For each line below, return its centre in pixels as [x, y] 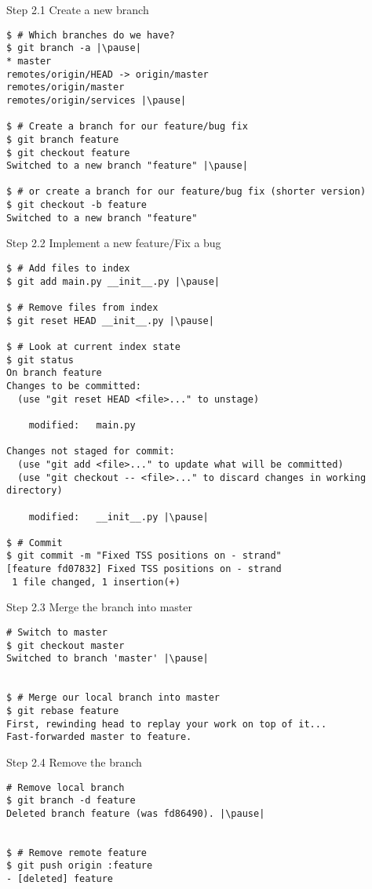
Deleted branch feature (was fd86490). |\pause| [136, 813]
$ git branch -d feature [71, 801]
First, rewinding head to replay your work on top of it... [167, 724]
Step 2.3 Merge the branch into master [100, 607]
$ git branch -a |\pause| [74, 48]
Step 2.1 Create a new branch [78, 9]
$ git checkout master [66, 645]
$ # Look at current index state [93, 346]
